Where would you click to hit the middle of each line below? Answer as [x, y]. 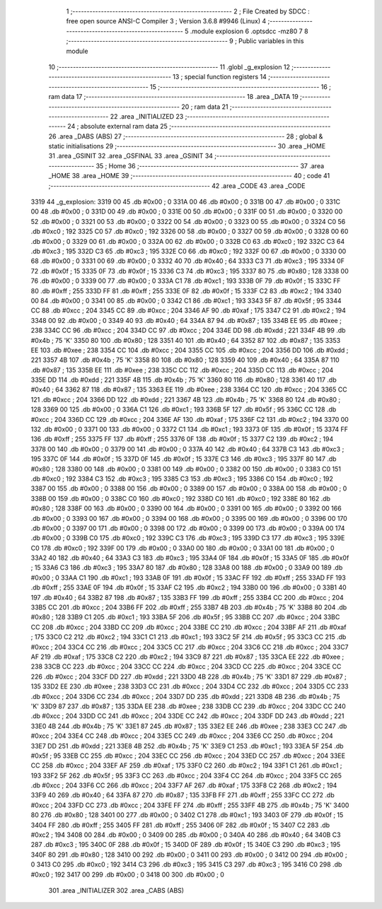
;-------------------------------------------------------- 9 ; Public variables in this [185, 41]
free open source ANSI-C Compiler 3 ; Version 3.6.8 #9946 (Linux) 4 [166, 21]
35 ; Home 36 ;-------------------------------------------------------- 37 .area [210, 165]
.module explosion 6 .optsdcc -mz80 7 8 [249, 31]
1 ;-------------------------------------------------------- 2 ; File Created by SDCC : [188, 11]
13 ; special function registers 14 [219, 77]
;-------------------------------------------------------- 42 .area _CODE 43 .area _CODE [177, 186]
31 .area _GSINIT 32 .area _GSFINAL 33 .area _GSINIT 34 [131, 156]
